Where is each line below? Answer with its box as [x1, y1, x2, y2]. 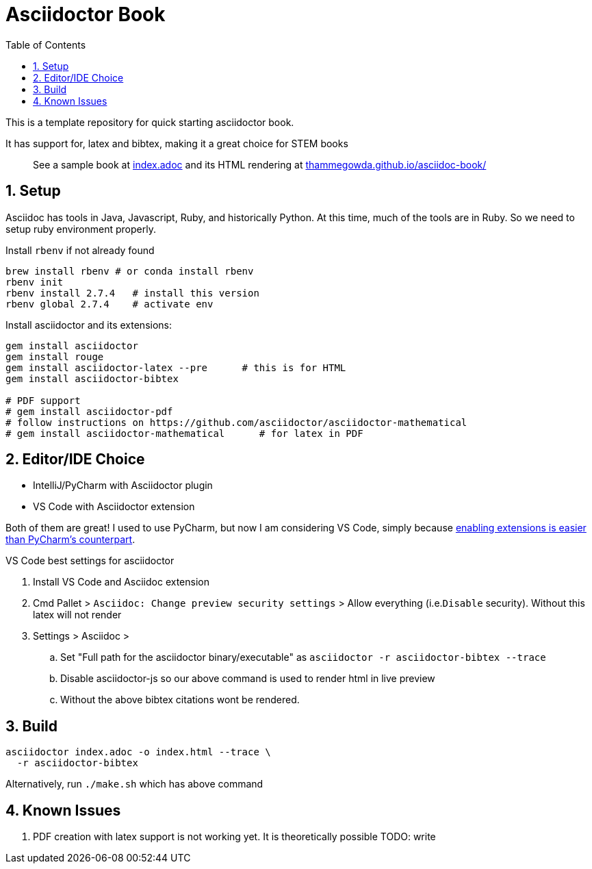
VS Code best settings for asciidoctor [5, 555, 175, 567]
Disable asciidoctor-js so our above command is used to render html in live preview [60, 672, 435, 685]
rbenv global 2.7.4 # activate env [5, 298, 214, 310]
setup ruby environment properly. [5, 223, 156, 235]
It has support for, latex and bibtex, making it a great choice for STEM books [5, 137, 348, 149]
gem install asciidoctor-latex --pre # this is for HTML [5, 362, 346, 373]
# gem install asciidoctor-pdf [5, 405, 173, 417]
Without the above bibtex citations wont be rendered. [60, 694, 300, 706]
